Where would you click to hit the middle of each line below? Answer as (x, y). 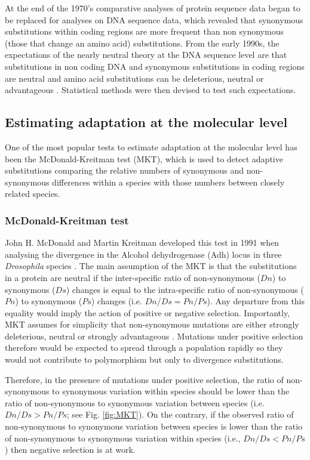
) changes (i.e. (116, 301)
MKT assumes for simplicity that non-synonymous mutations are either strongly (152, 324)
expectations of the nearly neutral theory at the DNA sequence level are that (146, 55)
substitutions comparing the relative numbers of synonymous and (124, 170)
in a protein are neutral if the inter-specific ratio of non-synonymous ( (133, 277)
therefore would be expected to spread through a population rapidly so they (144, 348)
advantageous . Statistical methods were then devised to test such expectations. (151, 90)
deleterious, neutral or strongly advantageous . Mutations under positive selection (154, 336)
